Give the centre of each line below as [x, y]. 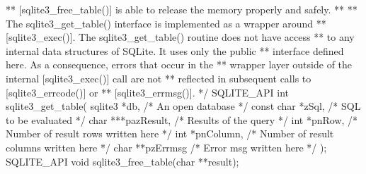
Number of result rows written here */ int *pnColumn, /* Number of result [170, 133]
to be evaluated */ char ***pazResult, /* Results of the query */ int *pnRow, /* [182, 119]
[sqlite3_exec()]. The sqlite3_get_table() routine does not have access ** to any [180, 37]
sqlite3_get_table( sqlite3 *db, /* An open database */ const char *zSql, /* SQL [183, 106]
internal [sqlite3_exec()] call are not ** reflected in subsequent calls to [159, 78]
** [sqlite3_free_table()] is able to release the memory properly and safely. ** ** [182, 9]
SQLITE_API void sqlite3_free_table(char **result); [122, 161]
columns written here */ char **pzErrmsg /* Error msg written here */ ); [166, 147]
